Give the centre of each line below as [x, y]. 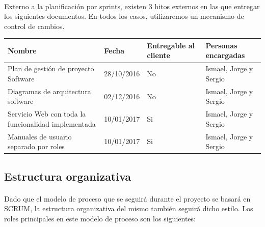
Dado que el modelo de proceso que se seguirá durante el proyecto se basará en [127, 198]
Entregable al [171, 45]
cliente [158, 55]
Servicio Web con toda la [47, 114]
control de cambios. [34, 26]
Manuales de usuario [40, 136]
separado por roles [36, 146]
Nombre [22, 50]
